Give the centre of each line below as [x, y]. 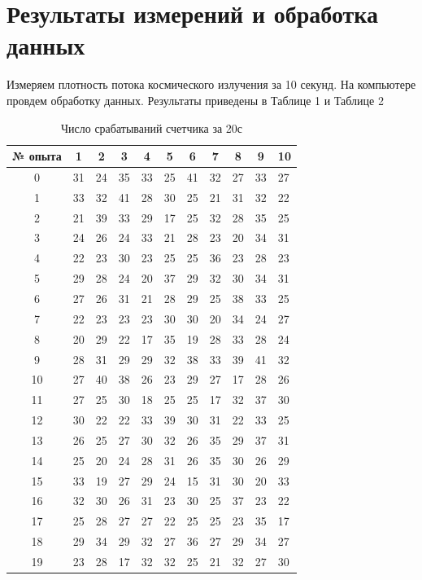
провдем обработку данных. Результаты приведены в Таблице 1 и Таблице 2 [195, 100]
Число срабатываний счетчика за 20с [152, 127]
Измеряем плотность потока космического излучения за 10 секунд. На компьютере [211, 84]
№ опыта [37, 156]
